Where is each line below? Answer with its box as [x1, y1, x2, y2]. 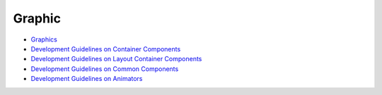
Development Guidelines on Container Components [30, 44, 181, 53]
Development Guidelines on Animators [30, 75, 143, 83]
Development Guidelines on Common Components [30, 64, 179, 73]
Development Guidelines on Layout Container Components [30, 55, 202, 63]
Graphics [30, 35, 58, 44]
